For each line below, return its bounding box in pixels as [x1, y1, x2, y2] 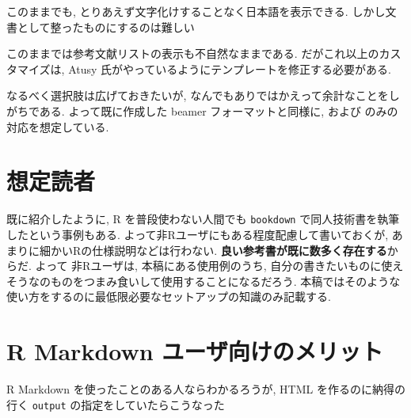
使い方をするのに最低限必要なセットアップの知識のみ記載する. [6, 288, 331, 305]
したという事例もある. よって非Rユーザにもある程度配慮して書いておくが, [6, 226, 389, 242]
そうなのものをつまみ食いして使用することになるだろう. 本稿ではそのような [6, 272, 401, 289]
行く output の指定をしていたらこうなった [6, 396, 225, 412]
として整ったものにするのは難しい [17, 18, 195, 35]
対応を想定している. [6, 118, 109, 135]
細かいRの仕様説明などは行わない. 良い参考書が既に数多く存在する [39, 241, 387, 258]
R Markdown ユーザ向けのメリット [6, 335, 383, 367]
